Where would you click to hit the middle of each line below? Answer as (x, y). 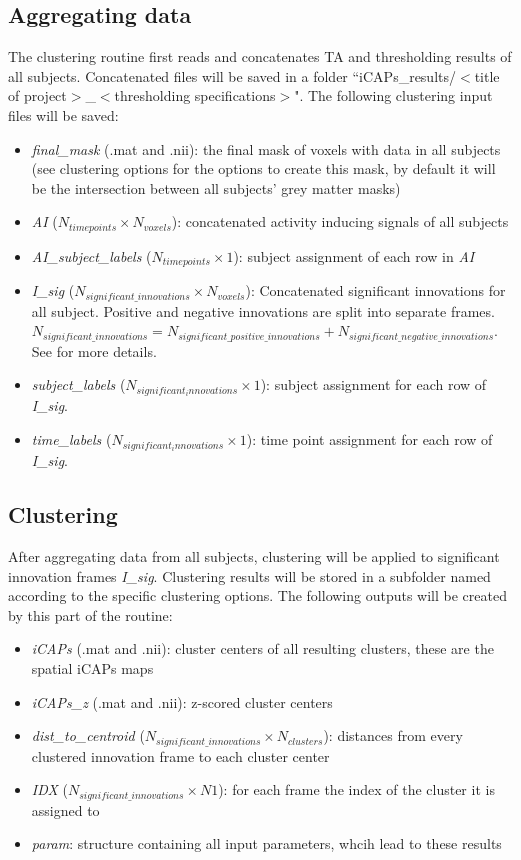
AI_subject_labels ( (91, 255)
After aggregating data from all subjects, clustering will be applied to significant (254, 555)
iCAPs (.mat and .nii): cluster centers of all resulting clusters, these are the (262, 648)
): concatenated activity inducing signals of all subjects (340, 221)
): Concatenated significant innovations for (375, 290)
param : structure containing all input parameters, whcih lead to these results (266, 843)
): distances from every (393, 735)
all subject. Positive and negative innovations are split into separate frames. (263, 310)
